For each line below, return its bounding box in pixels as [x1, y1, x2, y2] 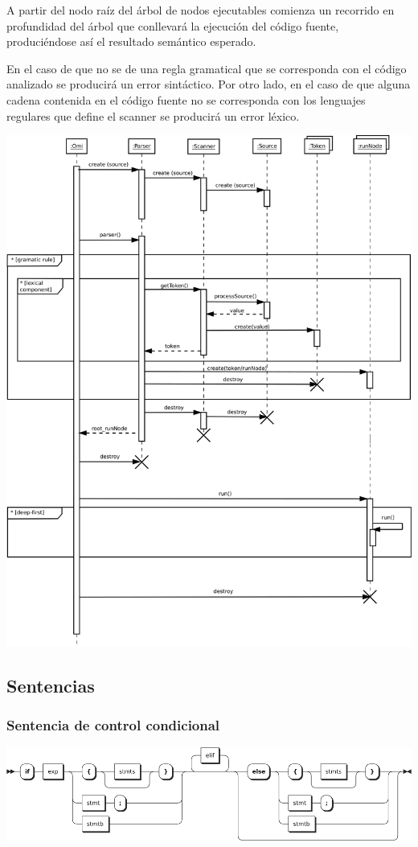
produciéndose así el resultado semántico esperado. [6, 33, 256, 50]
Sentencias [6, 672, 95, 697]
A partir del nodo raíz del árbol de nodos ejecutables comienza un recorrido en [6, 2, 395, 18]
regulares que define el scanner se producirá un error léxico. [6, 107, 300, 124]
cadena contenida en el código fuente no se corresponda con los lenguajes [6, 91, 366, 108]
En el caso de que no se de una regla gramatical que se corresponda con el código [6, 60, 407, 76]
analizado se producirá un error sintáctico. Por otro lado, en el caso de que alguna [6, 76, 411, 93]
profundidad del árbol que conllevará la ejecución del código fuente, [6, 17, 339, 34]
